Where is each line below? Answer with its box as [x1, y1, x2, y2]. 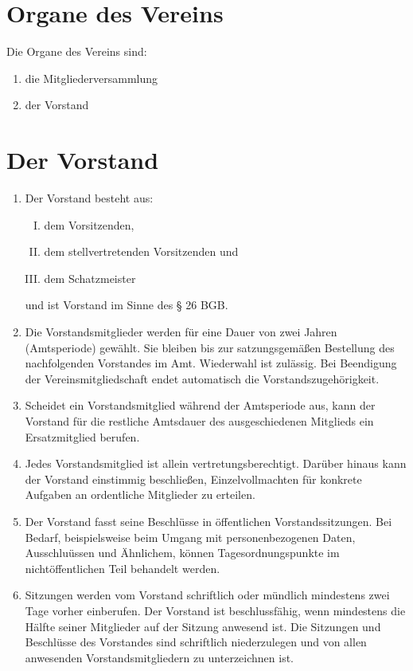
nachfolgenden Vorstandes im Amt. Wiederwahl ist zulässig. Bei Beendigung [25, 355, 397, 371]
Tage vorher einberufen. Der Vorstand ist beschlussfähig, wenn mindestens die [25, 602, 406, 618]
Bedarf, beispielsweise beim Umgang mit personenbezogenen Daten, [25, 528, 356, 545]
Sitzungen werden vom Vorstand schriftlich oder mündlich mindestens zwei [25, 587, 390, 603]
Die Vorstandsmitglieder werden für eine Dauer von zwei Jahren [25, 324, 337, 339]
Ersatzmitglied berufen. [25, 428, 140, 445]
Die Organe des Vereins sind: [6, 43, 147, 60]
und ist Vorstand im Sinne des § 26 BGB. [25, 296, 228, 313]
